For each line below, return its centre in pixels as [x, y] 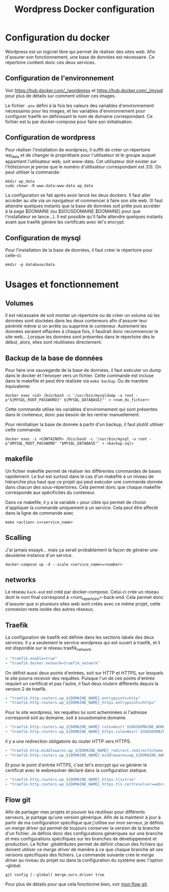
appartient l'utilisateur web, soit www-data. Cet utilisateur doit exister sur [81, 161]
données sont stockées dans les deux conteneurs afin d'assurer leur [76, 321]
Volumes [19, 303]
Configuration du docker [58, 38]
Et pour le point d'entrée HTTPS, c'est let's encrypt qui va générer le [76, 765]
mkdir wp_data [20, 182]
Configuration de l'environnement [60, 78]
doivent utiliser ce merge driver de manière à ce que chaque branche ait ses [84, 850]
